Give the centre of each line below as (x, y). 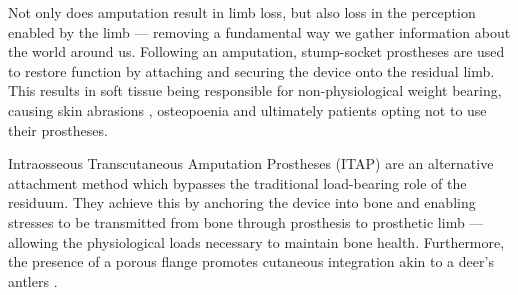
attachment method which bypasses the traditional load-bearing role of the (237, 182)
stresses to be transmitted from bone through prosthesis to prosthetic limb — (246, 221)
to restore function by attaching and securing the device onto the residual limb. (251, 70)
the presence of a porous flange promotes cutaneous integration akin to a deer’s (251, 261)
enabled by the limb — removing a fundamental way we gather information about (259, 31)
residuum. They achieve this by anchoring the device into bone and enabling (242, 202)
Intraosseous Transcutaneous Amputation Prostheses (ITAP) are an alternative (251, 163)
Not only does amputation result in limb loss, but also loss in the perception (242, 12)
